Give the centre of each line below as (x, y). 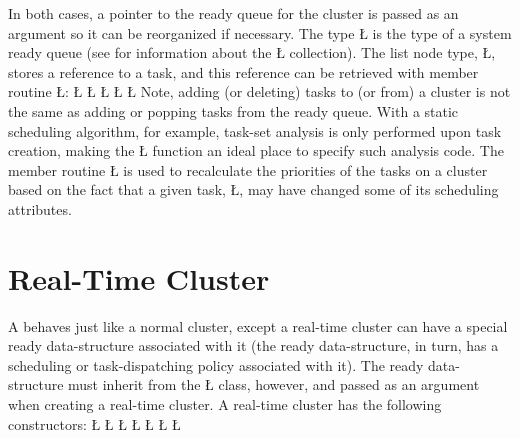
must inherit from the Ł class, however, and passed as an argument (274, 384)
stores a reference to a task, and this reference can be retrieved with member (243, 71)
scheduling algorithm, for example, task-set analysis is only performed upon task (255, 130)
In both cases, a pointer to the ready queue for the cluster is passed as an (233, 13)
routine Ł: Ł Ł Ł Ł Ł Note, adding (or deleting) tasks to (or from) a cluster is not (259, 91)
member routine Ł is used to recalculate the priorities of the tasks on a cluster (248, 169)
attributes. (40, 208)
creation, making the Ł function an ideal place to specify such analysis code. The (256, 150)
